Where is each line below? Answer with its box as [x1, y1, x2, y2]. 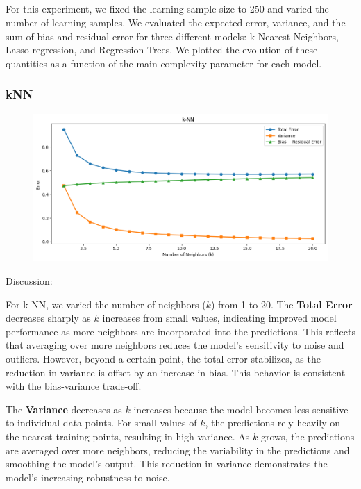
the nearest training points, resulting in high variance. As [6, 429, 250, 443]
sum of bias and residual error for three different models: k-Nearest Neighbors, [6, 28, 339, 43]
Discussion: [6, 274, 53, 288]
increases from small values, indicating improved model [102, 310, 337, 325]
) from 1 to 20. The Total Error [210, 297, 353, 311]
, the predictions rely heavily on [205, 415, 341, 430]
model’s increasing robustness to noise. [6, 470, 170, 484]
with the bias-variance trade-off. [6, 379, 142, 393]
